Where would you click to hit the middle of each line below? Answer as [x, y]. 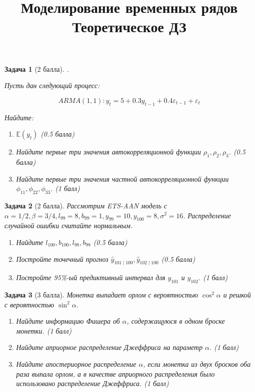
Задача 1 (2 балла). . [37, 69]
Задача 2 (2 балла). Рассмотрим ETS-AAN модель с [86, 205]
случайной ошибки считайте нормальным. [69, 225]
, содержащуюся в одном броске [176, 321]
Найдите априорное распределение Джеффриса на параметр [109, 347]
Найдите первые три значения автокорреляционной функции [108, 152]
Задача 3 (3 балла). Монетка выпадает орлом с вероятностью [101, 295]
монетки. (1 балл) [44, 330]
